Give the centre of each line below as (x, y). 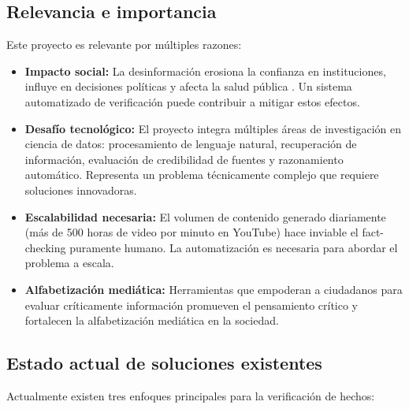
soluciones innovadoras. (81, 190)
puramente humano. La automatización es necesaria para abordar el (234, 247)
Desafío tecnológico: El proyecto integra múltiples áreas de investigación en (213, 128)
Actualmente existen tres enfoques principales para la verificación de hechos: (191, 395)
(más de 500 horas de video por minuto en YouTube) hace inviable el (191, 232)
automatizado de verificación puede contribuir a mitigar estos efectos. (192, 101)
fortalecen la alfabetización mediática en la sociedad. (152, 320)
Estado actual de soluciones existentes (164, 363)
